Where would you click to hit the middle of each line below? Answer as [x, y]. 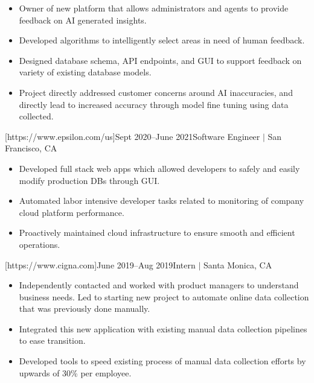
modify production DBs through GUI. [89, 180]
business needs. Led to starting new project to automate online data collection [164, 296]
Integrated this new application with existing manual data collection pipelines [163, 328]
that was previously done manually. [85, 309]
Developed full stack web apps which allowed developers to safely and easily [159, 168]
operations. [40, 244]
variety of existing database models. [85, 72]
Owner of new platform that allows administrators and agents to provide [154, 8]
